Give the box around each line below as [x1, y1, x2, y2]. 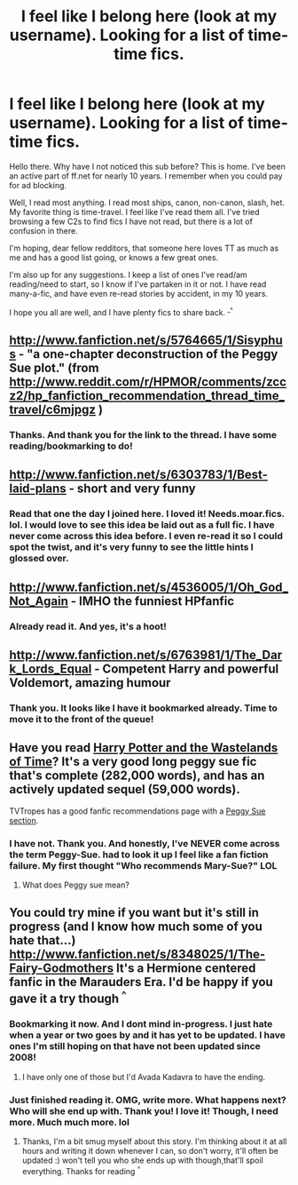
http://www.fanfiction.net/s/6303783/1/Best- [9, 467, 269, 482]
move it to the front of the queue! [9, 712, 154, 725]
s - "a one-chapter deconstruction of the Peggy [9, 346, 278, 362]
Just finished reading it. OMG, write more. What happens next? [9, 1094, 286, 1106]
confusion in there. [9, 225, 78, 236]
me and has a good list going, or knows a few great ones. [9, 251, 219, 263]
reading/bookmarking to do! [9, 440, 133, 452]
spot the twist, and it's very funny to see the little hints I [9, 541, 255, 553]
